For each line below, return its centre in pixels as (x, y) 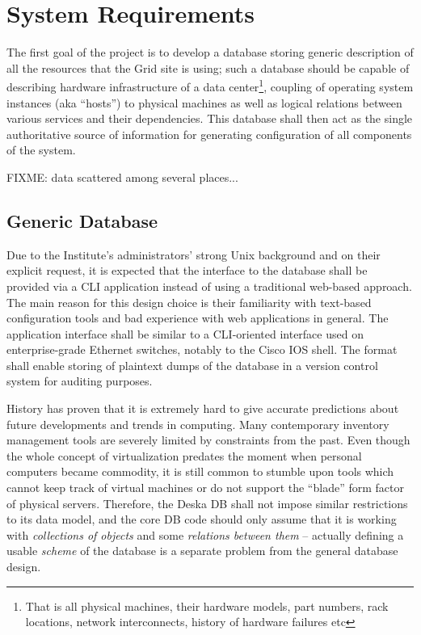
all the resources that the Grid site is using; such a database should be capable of (208, 67)
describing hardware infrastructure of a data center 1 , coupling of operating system (210, 85)
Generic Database (82, 220)
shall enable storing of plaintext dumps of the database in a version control (192, 365)
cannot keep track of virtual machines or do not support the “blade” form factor (205, 488)
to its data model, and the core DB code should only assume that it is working (202, 519)
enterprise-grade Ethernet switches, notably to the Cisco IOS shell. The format (202, 349)
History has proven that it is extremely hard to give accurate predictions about (203, 408)
